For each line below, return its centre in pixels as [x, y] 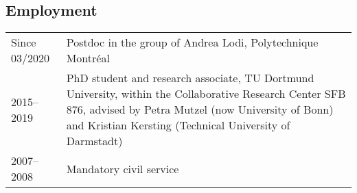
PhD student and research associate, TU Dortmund [190, 78]
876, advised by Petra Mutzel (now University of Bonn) [200, 110]
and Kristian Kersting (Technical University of [178, 125]
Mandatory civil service [123, 168]
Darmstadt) [94, 141]
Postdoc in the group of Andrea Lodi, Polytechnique [192, 42]
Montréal [88, 58]
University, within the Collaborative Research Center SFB [206, 94]
